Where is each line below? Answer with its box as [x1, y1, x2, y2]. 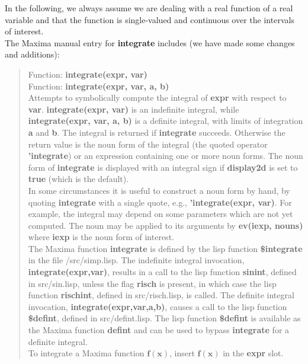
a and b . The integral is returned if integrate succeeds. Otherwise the [28, 126, 285, 138]
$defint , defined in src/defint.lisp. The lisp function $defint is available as [28, 312, 301, 324]
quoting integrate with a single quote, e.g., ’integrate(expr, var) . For [28, 196, 292, 208]
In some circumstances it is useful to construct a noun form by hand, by [28, 184, 290, 196]
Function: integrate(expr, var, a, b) [28, 79, 169, 92]
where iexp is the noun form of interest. [28, 231, 174, 243]
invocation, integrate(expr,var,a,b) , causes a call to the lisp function [28, 300, 287, 312]
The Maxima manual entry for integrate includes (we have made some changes [5, 36, 295, 49]
